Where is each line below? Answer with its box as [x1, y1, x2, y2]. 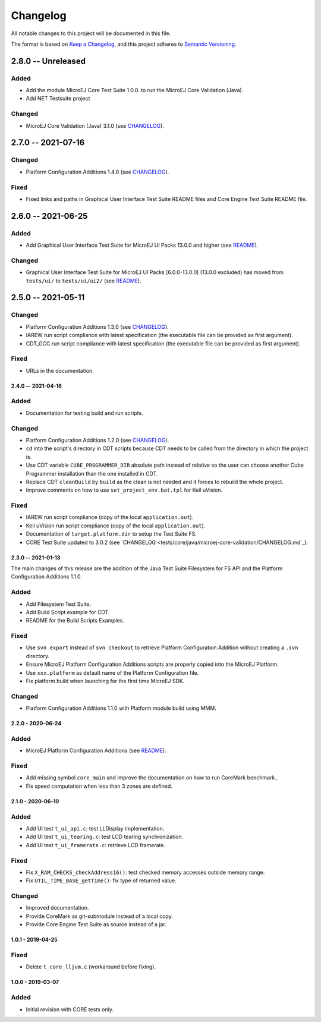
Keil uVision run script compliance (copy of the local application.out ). [26, 522, 206, 529]
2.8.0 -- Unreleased [11, 56, 86, 66]
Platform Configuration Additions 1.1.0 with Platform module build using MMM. [26, 705, 217, 712]
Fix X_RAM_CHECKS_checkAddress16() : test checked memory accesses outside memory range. [26, 869, 265, 876]
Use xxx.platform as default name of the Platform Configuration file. [26, 669, 199, 676]
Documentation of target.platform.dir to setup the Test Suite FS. [26, 530, 197, 537]
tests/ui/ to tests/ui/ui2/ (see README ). [26, 277, 142, 284]
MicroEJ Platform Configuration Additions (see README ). [26, 747, 166, 754]
